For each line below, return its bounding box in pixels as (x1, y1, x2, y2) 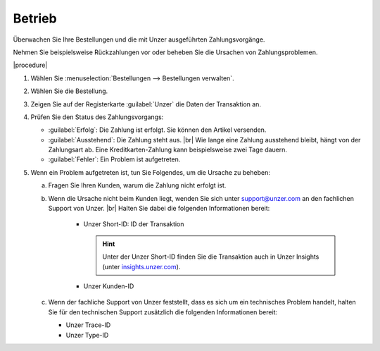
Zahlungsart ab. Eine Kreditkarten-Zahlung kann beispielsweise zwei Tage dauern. (48, 145, 288, 154)
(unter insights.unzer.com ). (102, 262, 181, 271)
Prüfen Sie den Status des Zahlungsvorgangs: (30, 113, 164, 121)
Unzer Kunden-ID (83, 282, 134, 290)
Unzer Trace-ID (65, 321, 111, 329)
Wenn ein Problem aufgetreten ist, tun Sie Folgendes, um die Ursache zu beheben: (30, 168, 270, 176)
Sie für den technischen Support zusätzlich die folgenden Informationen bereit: (48, 307, 278, 316)
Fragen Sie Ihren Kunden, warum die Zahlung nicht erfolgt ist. (48, 181, 227, 190)
